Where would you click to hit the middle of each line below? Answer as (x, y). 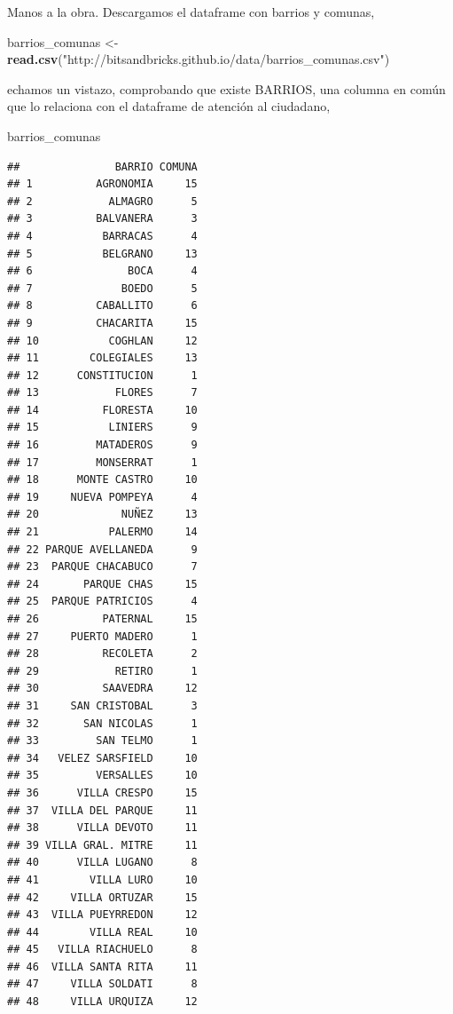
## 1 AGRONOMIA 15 (102, 184)
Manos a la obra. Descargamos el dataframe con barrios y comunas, (191, 12)
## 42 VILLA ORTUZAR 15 (102, 897)
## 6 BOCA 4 (102, 271)
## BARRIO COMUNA (102, 166)
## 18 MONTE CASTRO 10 (102, 480)
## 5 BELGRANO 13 (102, 253)
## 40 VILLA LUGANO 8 (102, 863)
